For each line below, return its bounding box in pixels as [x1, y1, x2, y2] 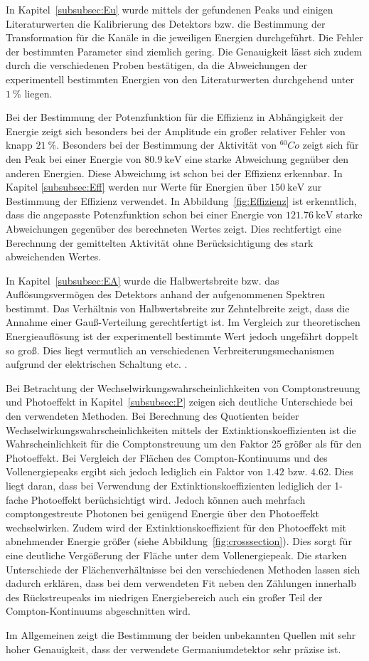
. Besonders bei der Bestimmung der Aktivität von [56, 137, 277, 152]
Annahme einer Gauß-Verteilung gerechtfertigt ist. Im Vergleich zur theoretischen [6, 314, 360, 329]
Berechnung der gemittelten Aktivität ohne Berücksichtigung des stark [6, 235, 314, 250]
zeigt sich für [302, 137, 359, 152]
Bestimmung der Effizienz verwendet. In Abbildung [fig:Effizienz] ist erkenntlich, [6, 193, 357, 208]
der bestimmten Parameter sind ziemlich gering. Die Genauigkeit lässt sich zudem [6, 43, 363, 58]
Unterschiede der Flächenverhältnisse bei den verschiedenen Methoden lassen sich [6, 561, 360, 576]
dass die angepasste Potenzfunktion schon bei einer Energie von [6, 207, 283, 222]
